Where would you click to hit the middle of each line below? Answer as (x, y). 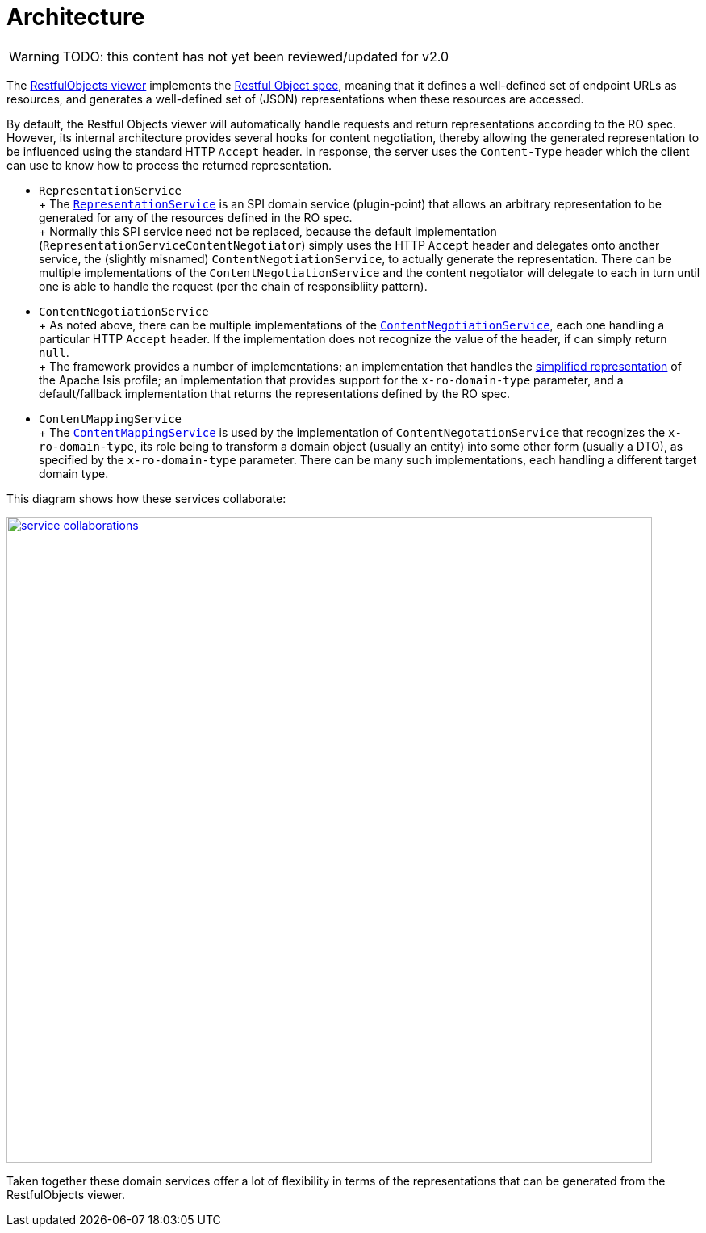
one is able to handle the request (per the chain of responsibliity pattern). (233, 286)
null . (54, 352)
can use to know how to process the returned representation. (169, 165)
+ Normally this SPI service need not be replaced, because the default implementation (268, 231)
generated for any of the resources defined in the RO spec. (196, 217)
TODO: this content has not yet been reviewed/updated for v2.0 (256, 56)
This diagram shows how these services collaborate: (146, 498)
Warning (34, 56)
